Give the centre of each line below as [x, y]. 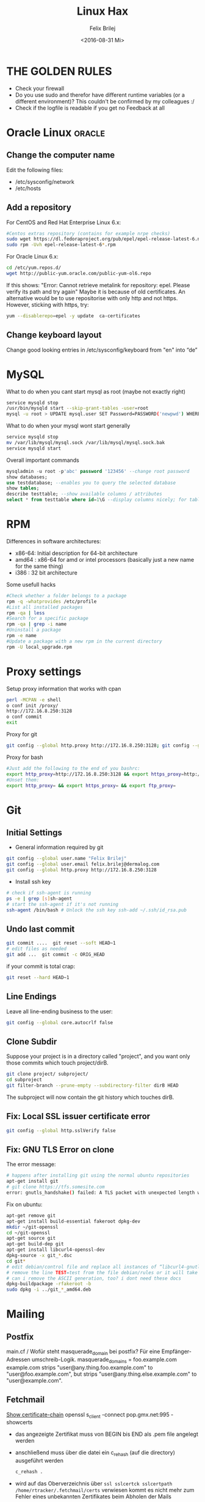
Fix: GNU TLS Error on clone [60, 1150]
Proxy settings [44, 671]
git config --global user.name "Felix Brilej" [67, 859]
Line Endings [31, 997]
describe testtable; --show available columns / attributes [85, 494]
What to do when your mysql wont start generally [68, 426]
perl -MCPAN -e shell [34, 700]
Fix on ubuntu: [24, 1204]
